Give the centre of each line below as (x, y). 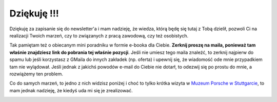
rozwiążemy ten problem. (36, 74)
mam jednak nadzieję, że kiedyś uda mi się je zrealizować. (71, 90)
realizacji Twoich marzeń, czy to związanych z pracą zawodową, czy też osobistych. (99, 35)
